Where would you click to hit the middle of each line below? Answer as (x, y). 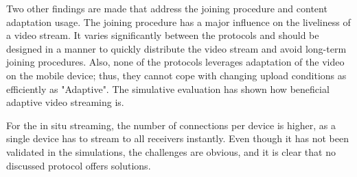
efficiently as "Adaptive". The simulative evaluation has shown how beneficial (168, 88)
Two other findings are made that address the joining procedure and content (167, 8)
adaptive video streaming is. (65, 102)
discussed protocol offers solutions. (79, 165)
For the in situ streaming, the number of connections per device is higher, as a (171, 125)
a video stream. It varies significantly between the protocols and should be (163, 35)
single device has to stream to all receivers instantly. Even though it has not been (177, 138)
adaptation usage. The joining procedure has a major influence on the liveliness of (178, 22)
